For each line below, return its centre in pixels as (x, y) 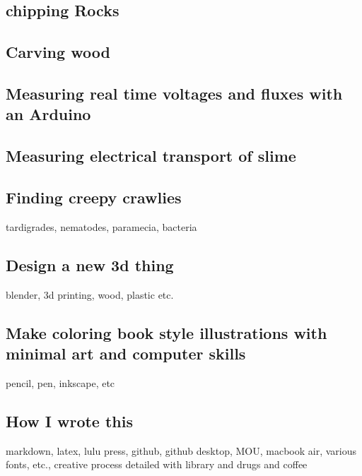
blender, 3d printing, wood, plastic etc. (90, 294)
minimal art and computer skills (126, 353)
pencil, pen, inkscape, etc (60, 382)
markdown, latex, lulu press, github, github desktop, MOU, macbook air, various (181, 450)
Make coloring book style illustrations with (167, 332)
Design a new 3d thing (90, 264)
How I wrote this (70, 421)
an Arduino (48, 114)
